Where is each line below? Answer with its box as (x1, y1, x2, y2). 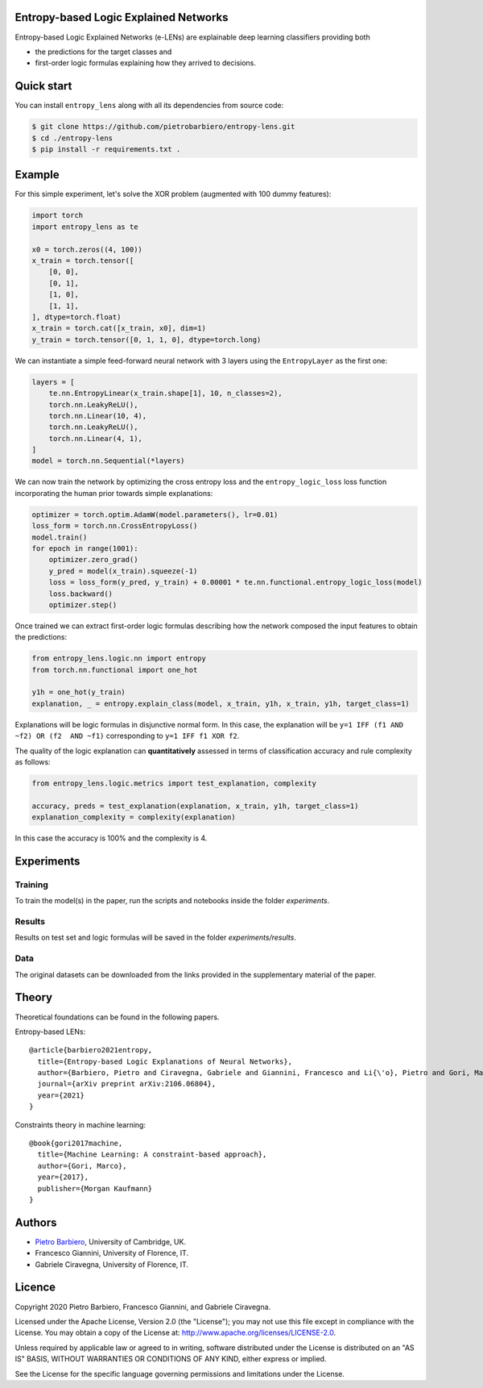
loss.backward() (48, 589, 113, 598)
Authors (14, 1215, 57, 1229)
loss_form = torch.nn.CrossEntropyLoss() (31, 521, 198, 531)
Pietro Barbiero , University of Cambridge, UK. (35, 1236, 187, 1246)
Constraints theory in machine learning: (14, 1119, 147, 1129)
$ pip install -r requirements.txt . (31, 144, 181, 153)
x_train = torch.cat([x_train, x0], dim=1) (31, 323, 207, 333)
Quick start (14, 79, 72, 93)
